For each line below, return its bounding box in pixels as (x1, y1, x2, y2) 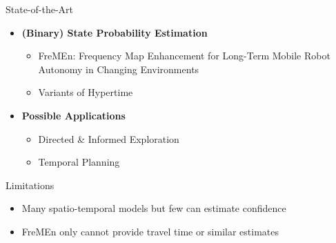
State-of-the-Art (6, 2, 74, 16)
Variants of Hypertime (38, 85, 133, 99)
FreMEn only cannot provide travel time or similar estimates (21, 224, 279, 238)
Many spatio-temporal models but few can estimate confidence (21, 201, 286, 215)
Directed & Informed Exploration (38, 131, 179, 146)
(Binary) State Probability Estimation (21, 25, 208, 39)
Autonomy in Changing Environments (38, 61, 199, 76)
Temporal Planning (38, 155, 120, 169)
